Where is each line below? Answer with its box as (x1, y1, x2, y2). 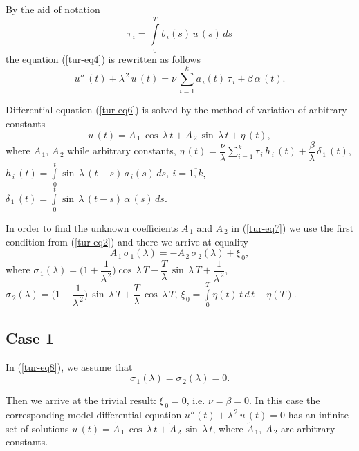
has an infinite (288, 407, 349, 422)
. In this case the (249, 393, 320, 407)
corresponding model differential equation (6, 407, 182, 422)
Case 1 (6, 326, 54, 348)
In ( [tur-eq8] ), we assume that (6, 359, 133, 374)
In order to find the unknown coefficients (6, 220, 178, 234)
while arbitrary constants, (67, 143, 176, 158)
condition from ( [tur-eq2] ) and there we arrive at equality (6, 234, 249, 248)
